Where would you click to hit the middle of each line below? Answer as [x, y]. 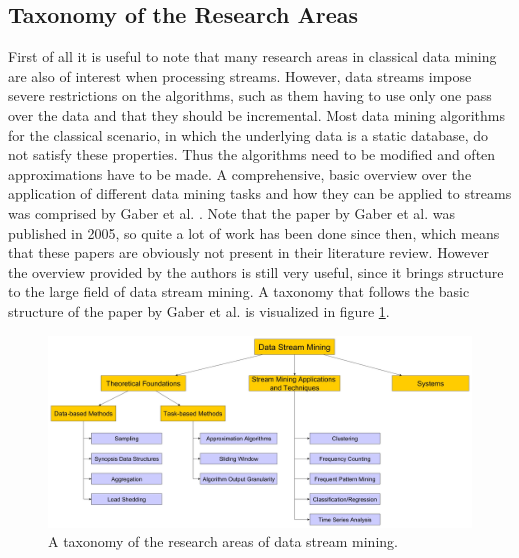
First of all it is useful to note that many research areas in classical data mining [252, 56]
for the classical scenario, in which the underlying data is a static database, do [248, 134]
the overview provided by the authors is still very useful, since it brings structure [256, 271]
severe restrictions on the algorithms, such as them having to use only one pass [250, 95]
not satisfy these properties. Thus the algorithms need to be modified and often [252, 154]
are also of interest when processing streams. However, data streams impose [240, 75]
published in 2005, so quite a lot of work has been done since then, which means [254, 232]
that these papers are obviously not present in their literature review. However [248, 252]
